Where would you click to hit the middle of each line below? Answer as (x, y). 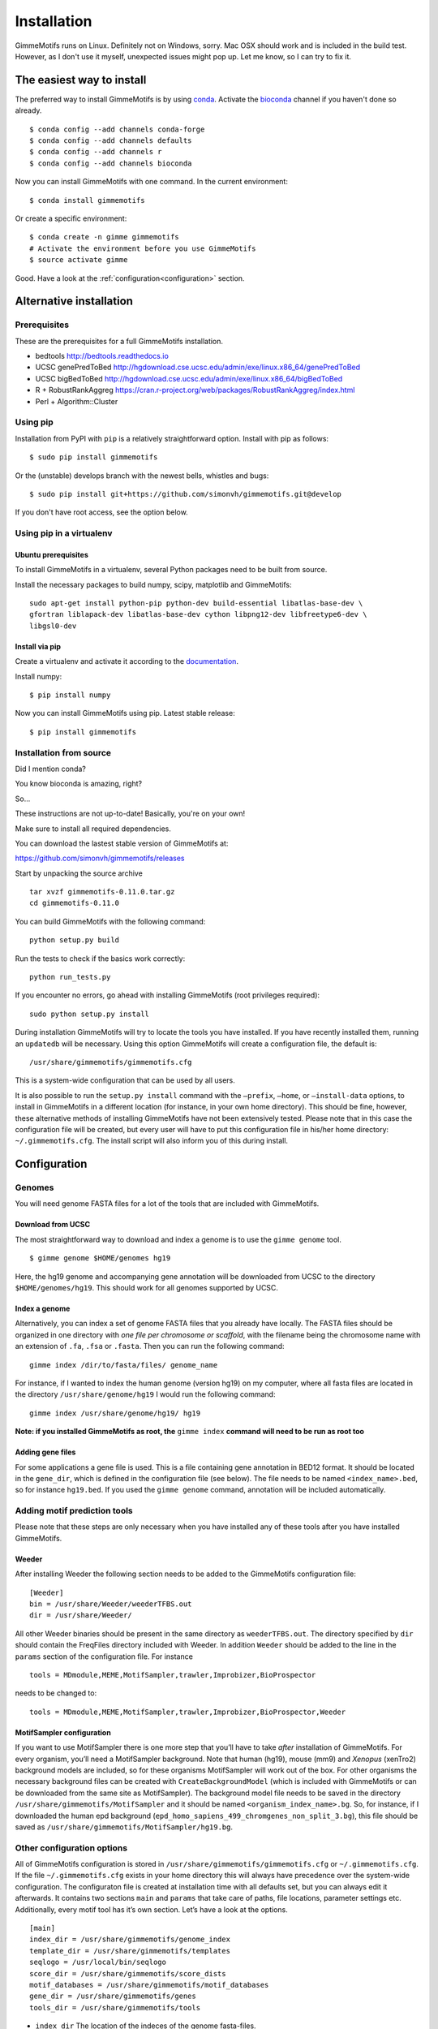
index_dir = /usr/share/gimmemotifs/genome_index (130, 1939)
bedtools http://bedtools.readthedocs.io (102, 356)
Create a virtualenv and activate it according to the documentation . (127, 661)
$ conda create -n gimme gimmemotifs (105, 237)
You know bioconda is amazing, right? (78, 784)
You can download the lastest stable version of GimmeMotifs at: (122, 843)
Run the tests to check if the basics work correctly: (100, 958)
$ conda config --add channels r (96, 152)
